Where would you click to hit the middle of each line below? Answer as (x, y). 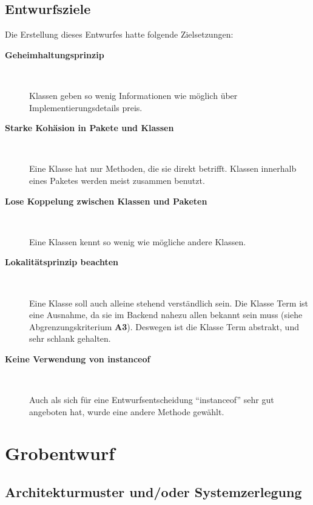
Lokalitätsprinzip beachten (62, 262)
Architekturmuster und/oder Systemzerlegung (153, 492)
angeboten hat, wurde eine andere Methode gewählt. (127, 411)
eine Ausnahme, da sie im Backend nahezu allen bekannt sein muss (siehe (166, 315)
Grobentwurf (60, 453)
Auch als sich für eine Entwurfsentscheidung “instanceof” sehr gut (152, 400)
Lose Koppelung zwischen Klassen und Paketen (106, 201)
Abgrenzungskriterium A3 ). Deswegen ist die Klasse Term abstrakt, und (164, 326)
